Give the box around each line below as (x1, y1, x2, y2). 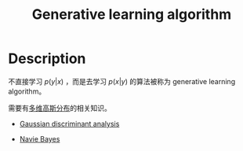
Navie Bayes (19, 134, 60, 143)
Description (8, 50, 86, 68)
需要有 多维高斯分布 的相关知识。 (8, 103, 111, 112)
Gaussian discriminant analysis (19, 119, 120, 128)
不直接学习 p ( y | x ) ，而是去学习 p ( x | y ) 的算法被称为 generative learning (8, 76, 236, 86)
